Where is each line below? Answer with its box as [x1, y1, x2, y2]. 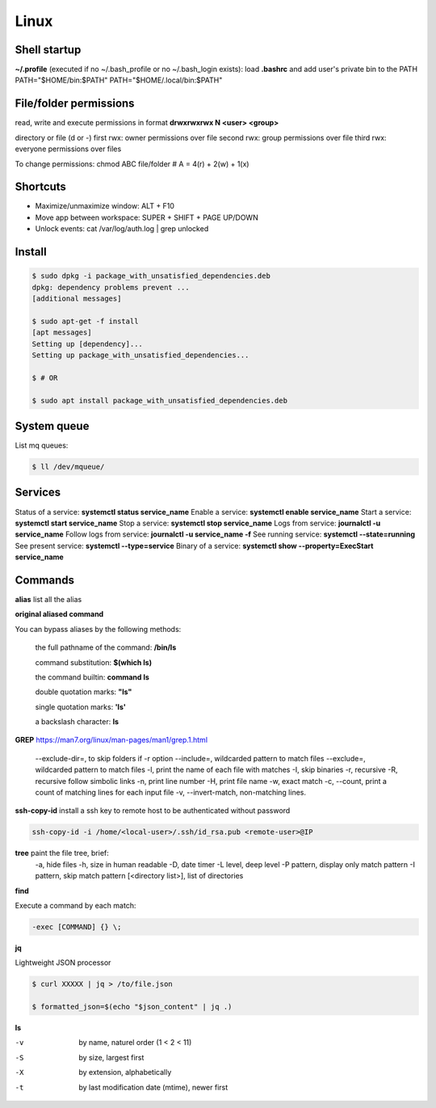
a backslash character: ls [35, 717, 119, 727]
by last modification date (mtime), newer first [78, 1082, 228, 1092]
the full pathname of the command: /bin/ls [35, 642, 177, 652]
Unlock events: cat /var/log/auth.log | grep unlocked [35, 224, 209, 234]
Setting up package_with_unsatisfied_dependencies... [31, 350, 249, 360]
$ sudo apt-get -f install [31, 316, 139, 326]
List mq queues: [15, 440, 69, 450]
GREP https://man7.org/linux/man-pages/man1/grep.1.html [15, 735, 208, 745]
